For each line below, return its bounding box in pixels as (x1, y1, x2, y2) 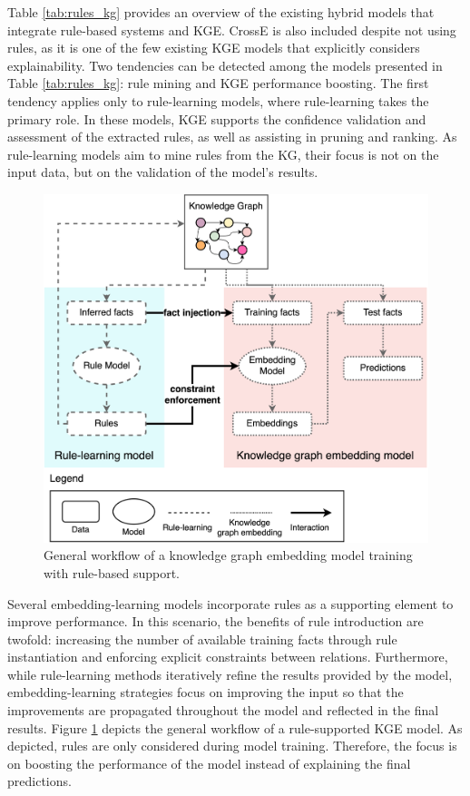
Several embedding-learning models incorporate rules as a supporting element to (7, 594, 454, 613)
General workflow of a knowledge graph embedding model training (44, 545, 413, 565)
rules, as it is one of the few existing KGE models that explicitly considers (7, 38, 420, 57)
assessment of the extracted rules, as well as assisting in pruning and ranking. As (7, 127, 457, 146)
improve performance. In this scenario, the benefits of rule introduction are (7, 612, 424, 631)
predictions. (7, 771, 72, 791)
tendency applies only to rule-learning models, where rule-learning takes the (7, 91, 429, 110)
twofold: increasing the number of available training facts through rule (7, 629, 397, 648)
